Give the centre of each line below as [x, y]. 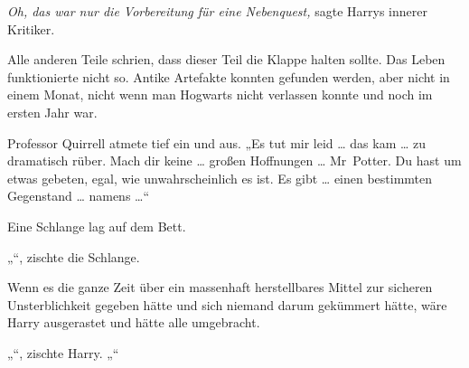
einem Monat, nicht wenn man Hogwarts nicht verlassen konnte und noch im [220, 94]
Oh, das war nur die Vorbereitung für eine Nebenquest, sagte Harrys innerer [217, 11]
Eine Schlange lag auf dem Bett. [97, 226]
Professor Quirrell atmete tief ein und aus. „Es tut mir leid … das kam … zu [217, 142]
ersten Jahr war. [52, 112]
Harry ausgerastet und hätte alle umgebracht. [134, 322]
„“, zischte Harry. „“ [63, 352]
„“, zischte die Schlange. [74, 256]
